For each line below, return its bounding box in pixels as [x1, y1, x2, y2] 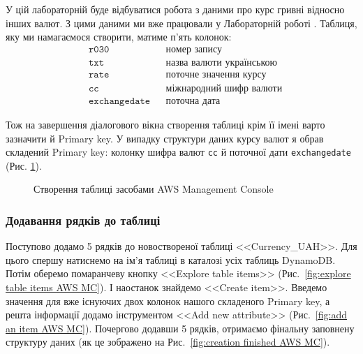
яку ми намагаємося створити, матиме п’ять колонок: [6, 29, 232, 44]
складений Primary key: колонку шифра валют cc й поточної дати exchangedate [6, 145, 351, 159]
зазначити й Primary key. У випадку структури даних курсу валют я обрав [6, 131, 324, 145]
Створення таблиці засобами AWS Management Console [34, 182, 274, 196]
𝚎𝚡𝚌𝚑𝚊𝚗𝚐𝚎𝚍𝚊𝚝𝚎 [89, 96, 151, 106]
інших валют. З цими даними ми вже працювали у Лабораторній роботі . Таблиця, [6, 15, 357, 30]
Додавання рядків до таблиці [6, 211, 161, 228]
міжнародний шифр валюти [165, 83, 283, 94]
